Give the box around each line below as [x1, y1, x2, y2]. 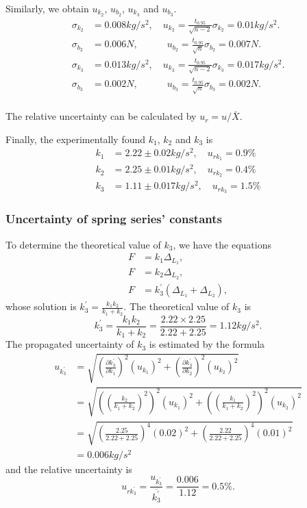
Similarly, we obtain [5, 1, 89, 15]
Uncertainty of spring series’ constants [5, 210, 222, 227]
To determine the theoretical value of [5, 237, 161, 251]
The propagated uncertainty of [5, 337, 134, 351]
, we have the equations [173, 237, 271, 251]
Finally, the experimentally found [5, 131, 146, 146]
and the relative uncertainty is [5, 461, 132, 476]
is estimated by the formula [149, 337, 265, 351]
